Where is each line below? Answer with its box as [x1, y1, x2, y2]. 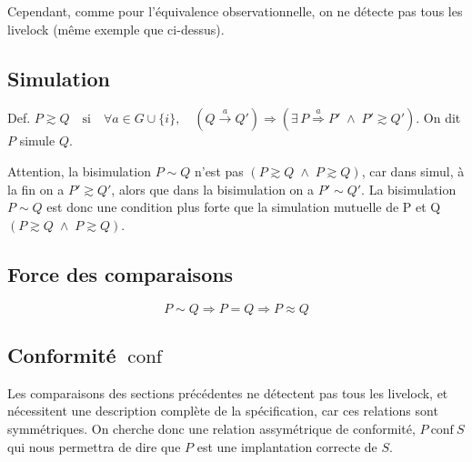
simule [19, 131, 55, 150]
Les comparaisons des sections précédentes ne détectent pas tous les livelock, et [7, 383, 448, 402]
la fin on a [7, 179, 65, 198]
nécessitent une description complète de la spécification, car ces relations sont [7, 401, 438, 420]
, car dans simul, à [361, 161, 465, 180]
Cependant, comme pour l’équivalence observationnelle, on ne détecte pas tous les [7, 2, 463, 20]
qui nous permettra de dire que [7, 437, 181, 456]
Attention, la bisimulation [7, 161, 151, 180]
